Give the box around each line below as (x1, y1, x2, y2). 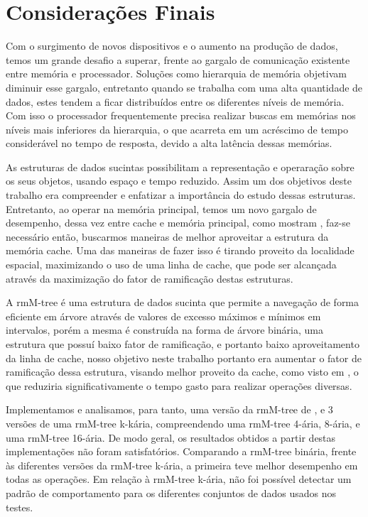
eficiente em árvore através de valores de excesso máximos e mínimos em (6, 308, 321, 323)
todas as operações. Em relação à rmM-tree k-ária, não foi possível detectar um (6, 472, 352, 486)
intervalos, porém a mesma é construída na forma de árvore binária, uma (6, 322, 323, 337)
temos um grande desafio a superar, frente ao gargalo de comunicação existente (6, 52, 350, 67)
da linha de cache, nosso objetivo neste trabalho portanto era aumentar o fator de (6, 350, 362, 365)
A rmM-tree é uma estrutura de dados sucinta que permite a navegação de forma (6, 295, 359, 310)
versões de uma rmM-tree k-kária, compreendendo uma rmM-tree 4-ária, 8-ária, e (6, 415, 360, 430)
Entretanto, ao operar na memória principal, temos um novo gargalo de (6, 201, 317, 216)
